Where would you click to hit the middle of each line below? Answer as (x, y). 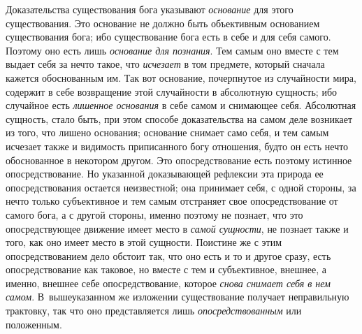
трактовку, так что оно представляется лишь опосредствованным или (154, 311)
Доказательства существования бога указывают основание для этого (150, 9)
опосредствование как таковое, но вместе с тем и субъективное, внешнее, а (166, 269)
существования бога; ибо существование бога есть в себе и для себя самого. (168, 37)
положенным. (34, 324)
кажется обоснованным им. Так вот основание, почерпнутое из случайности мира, (181, 77)
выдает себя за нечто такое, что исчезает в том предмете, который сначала (165, 64)
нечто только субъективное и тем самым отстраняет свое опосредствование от (172, 201)
